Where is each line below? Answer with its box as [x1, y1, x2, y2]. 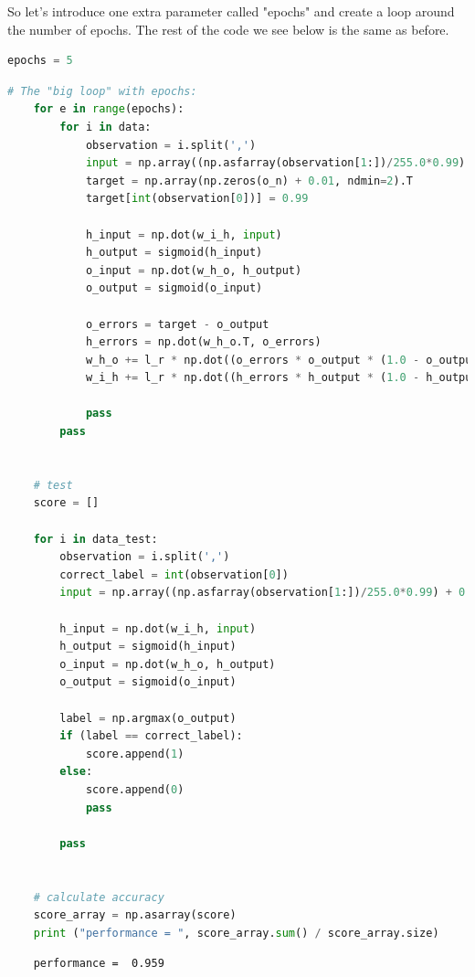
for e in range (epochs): [33, 102, 185, 116]
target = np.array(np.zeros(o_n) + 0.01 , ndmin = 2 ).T [85, 174, 413, 187]
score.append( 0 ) [85, 782, 185, 796]
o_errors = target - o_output [85, 317, 269, 331]
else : [59, 765, 93, 779]
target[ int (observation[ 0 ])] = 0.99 [85, 192, 309, 206]
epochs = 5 [7, 54, 73, 68]
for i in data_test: [33, 532, 158, 546]
